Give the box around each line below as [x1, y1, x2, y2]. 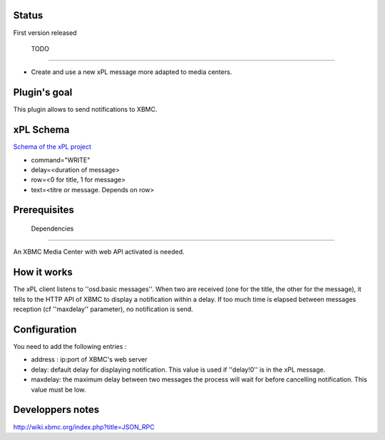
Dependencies [31, 224, 74, 233]
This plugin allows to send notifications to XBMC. [13, 105, 158, 114]
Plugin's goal [13, 86, 73, 99]
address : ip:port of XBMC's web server [31, 355, 148, 364]
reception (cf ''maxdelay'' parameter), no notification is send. [13, 305, 194, 313]
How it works [13, 266, 73, 278]
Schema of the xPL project [13, 142, 92, 151]
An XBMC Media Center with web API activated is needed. [13, 248, 185, 256]
